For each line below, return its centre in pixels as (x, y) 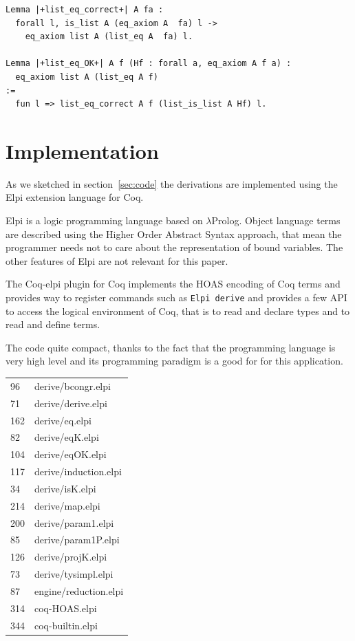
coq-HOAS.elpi (66, 608)
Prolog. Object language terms (276, 220)
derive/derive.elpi (71, 403)
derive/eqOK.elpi (71, 454)
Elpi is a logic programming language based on (104, 220)
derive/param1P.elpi (77, 540)
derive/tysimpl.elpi (74, 574)
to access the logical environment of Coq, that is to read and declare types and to (178, 311)
